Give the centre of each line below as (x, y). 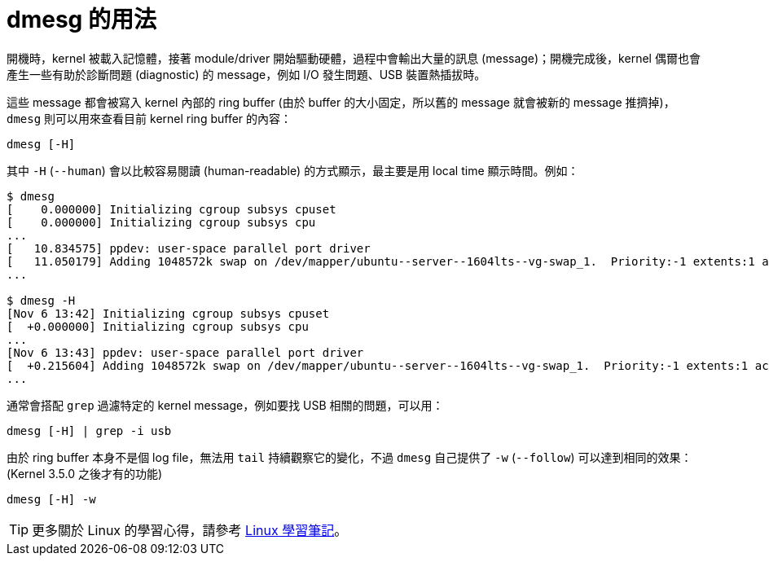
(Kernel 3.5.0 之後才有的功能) (85, 473)
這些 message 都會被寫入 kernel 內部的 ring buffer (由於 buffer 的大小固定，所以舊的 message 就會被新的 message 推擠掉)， (341, 102)
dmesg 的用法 (81, 20)
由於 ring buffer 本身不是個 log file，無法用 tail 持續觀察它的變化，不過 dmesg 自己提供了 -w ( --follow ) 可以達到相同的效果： (349, 457)
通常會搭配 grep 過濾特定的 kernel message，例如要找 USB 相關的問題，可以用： (225, 405)
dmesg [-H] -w (51, 499)
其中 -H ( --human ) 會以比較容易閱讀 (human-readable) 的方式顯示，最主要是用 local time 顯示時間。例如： (293, 170)
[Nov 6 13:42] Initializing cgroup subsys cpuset (168, 313)
